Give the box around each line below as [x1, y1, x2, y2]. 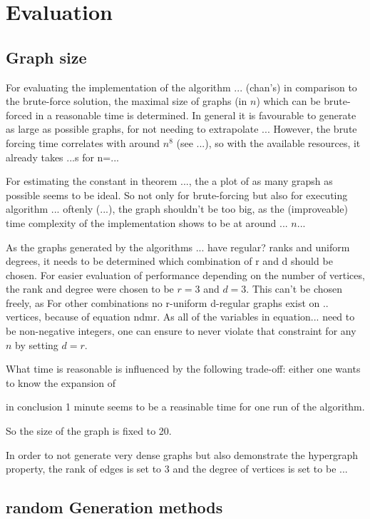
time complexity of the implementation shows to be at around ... [6, 215, 288, 230]
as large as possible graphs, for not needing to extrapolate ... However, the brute [6, 121, 357, 136]
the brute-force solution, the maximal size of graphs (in [6, 94, 247, 109]
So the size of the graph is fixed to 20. [6, 423, 172, 438]
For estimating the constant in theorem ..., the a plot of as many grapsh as [6, 173, 333, 188]
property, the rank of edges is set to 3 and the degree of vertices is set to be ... [6, 461, 348, 476]
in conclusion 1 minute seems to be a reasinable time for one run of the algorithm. [6, 399, 365, 414]
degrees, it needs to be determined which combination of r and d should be [6, 253, 333, 268]
